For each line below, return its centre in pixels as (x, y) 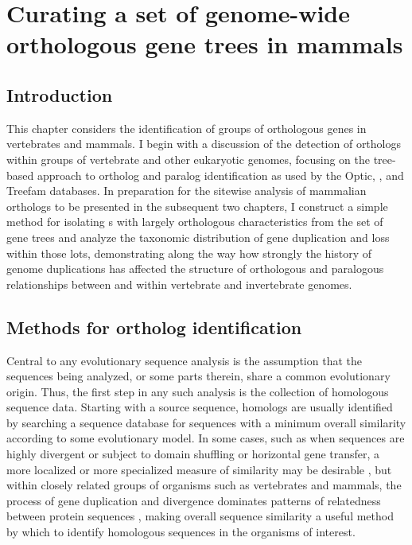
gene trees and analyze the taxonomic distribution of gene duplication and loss (198, 237)
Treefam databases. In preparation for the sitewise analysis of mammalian (187, 191)
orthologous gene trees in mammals (205, 44)
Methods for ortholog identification (154, 327)
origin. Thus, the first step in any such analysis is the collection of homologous (198, 391)
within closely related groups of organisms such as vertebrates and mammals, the (204, 485)
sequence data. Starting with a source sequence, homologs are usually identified (200, 407)
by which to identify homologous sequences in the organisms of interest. (181, 532)
